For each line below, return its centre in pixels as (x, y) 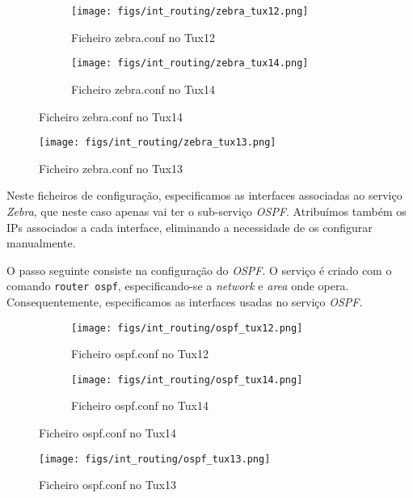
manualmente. (41, 243)
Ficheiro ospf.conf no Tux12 (140, 354)
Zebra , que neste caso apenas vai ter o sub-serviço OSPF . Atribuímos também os (206, 211)
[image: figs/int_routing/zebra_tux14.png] (190, 63)
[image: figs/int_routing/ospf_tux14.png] (187, 380)
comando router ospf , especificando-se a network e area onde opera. (178, 286)
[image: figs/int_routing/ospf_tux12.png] (187, 328)
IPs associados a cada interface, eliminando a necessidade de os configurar (190, 227)
